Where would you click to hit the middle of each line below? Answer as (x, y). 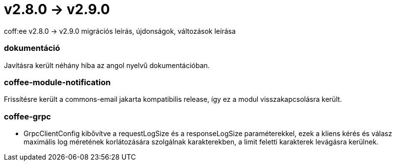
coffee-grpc (27, 116)
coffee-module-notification (57, 82)
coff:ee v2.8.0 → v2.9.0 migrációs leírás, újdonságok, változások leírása (120, 31)
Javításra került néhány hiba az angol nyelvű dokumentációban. (107, 65)
